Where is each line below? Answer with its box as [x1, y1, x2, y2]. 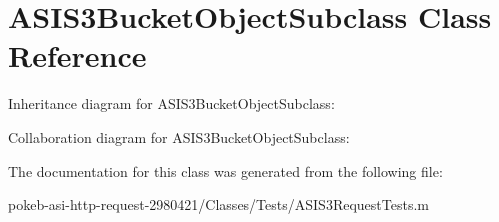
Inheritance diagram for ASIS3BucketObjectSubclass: [8, 93, 335, 114]
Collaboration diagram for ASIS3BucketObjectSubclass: [8, 126, 350, 147]
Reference [8, 35, 147, 76]
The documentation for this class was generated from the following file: [8, 160, 443, 181]
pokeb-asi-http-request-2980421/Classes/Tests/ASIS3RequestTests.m [8, 194, 429, 215]
